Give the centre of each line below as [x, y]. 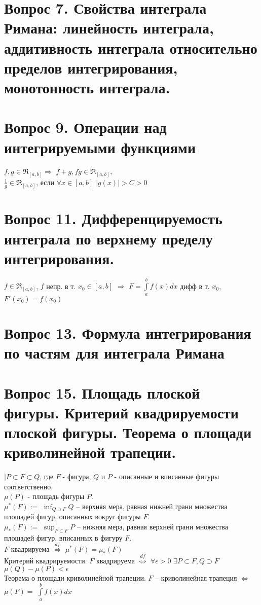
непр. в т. [61, 286]
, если [45, 182]
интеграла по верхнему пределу [108, 238]
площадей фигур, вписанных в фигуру [63, 537]
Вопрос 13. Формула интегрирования [128, 333]
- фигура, [77, 476]
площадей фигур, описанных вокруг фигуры [72, 517]
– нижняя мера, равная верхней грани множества [152, 526]
